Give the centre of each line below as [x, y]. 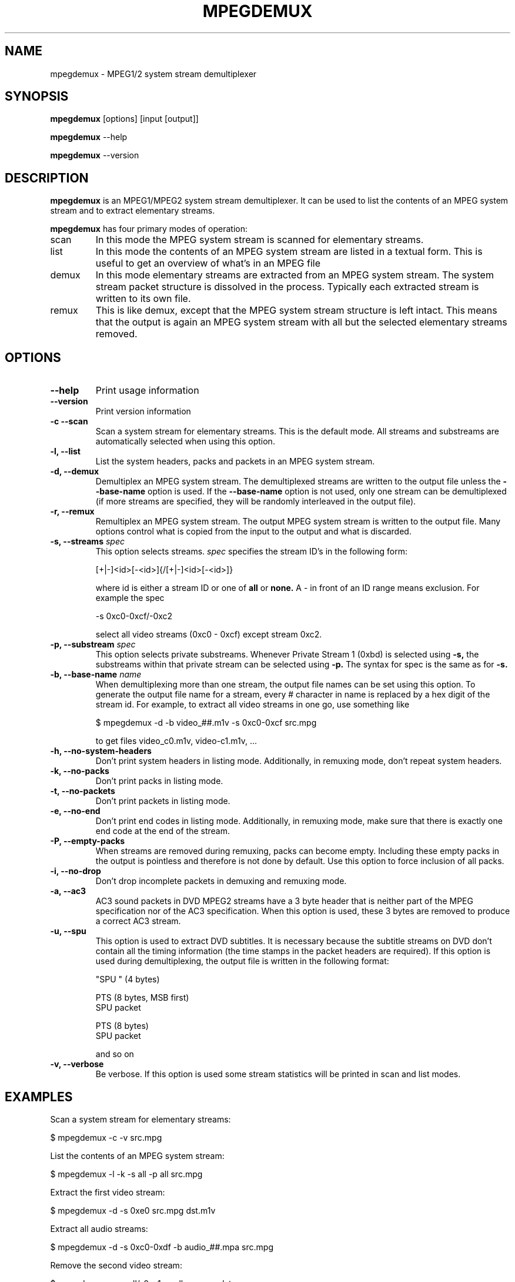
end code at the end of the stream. [163, 831]
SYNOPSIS [37, 97]
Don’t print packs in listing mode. [159, 781]
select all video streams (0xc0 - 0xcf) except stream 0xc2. [209, 635]
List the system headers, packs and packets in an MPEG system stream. [235, 461]
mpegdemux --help [89, 137]
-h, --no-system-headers [101, 751]
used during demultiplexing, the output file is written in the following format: [242, 961]
